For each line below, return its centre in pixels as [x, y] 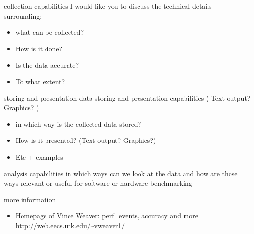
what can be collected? [49, 32]
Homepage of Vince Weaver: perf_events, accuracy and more [107, 216]
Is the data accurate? [47, 65]
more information [30, 199]
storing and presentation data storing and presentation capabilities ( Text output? [127, 98]
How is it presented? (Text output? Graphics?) [86, 140]
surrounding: [23, 15]
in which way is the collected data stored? [78, 124]
